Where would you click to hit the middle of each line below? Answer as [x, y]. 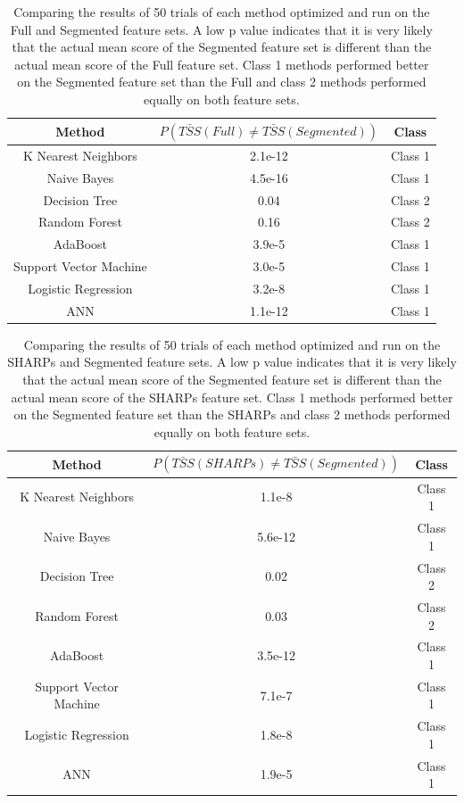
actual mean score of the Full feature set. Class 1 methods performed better [222, 64]
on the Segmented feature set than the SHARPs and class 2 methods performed [232, 414]
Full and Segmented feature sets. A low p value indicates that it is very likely [221, 29]
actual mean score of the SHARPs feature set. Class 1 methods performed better [232, 397]
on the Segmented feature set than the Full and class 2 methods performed [222, 82]
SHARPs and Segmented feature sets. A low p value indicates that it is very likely [232, 362]
